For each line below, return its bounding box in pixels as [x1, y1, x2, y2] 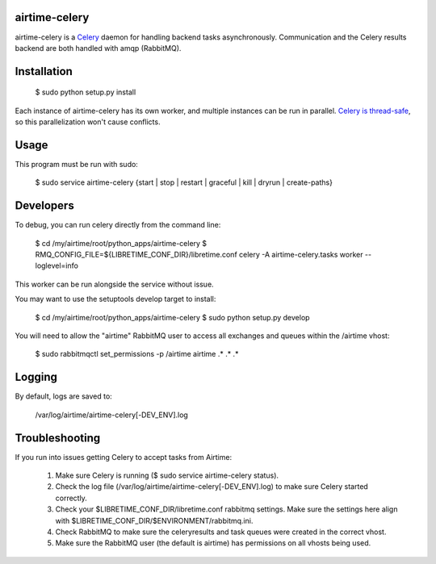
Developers [15, 198, 74, 213]
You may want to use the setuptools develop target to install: [15, 295, 216, 304]
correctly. [55, 493, 88, 503]
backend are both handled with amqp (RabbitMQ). [15, 43, 182, 52]
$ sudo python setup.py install [35, 87, 136, 97]
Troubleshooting [15, 431, 101, 445]
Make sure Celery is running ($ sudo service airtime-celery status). [55, 470, 279, 480]
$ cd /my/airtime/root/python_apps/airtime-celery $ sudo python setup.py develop [35, 312, 310, 322]
